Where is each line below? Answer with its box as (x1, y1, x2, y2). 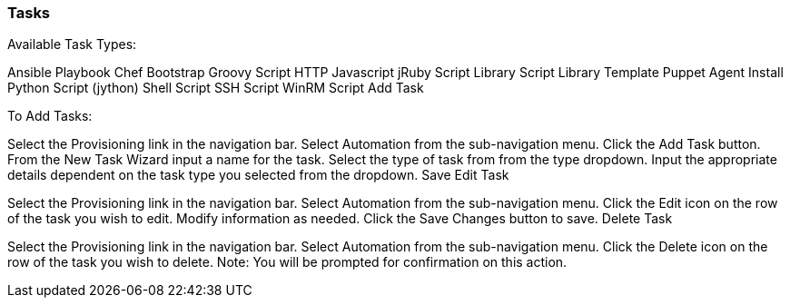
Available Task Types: (7, 36, 137, 53)
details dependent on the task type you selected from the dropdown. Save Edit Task (7, 167, 509, 183)
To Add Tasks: (7, 108, 93, 124)
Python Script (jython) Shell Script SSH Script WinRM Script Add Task (7, 80, 424, 96)
